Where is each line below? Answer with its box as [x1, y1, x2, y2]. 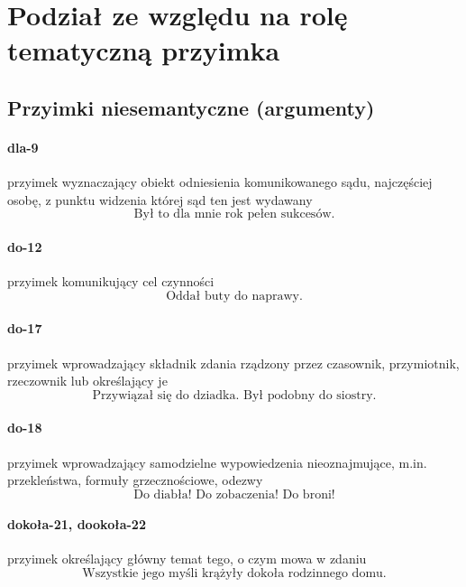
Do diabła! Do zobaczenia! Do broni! [133, 488, 335, 501]
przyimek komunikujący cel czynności [7, 272, 215, 291]
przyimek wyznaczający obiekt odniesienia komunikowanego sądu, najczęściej [7, 172, 433, 191]
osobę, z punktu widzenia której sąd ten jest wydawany [7, 190, 313, 209]
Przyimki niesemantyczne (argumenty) [7, 93, 375, 121]
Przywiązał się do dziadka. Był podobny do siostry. [92, 388, 377, 402]
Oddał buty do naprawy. [166, 289, 303, 303]
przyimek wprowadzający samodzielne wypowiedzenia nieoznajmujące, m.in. [7, 452, 427, 471]
